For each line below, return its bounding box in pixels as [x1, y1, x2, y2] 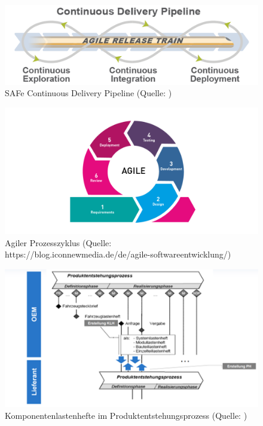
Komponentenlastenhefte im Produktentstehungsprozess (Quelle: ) [5, 409, 247, 421]
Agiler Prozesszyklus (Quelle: [5, 236, 112, 249]
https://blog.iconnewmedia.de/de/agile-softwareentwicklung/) [5, 248, 231, 260]
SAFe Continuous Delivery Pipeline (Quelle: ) [5, 87, 172, 99]
